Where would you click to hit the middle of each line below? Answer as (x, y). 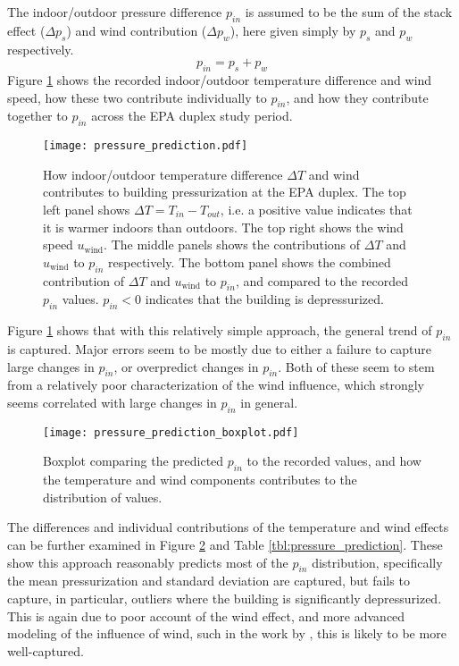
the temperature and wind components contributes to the (200, 480)
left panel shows (87, 210)
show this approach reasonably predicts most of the (148, 562)
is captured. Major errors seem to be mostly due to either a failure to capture (220, 348)
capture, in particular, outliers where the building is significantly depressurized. (225, 598)
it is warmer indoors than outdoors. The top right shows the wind (223, 227)
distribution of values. (103, 497)
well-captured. (46, 650)
